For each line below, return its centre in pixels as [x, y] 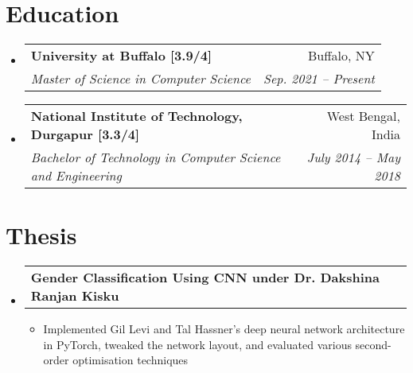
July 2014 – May [353, 157]
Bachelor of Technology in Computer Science [156, 157]
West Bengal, [363, 116]
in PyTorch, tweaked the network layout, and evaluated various [197, 344]
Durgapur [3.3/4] [85, 134]
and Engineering [76, 176]
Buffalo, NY [341, 56]
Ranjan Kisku [75, 296]
